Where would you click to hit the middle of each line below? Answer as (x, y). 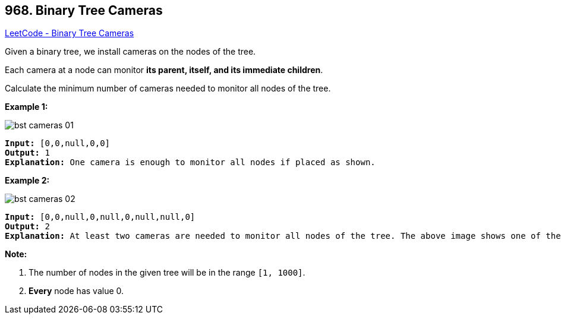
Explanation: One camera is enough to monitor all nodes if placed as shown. (190, 162)
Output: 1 (27, 153)
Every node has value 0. (76, 291)
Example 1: (26, 107)
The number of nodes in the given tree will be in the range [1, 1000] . (167, 273)
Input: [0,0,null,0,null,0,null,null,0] (100, 217)
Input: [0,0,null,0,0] (58, 143)
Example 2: (27, 181)
